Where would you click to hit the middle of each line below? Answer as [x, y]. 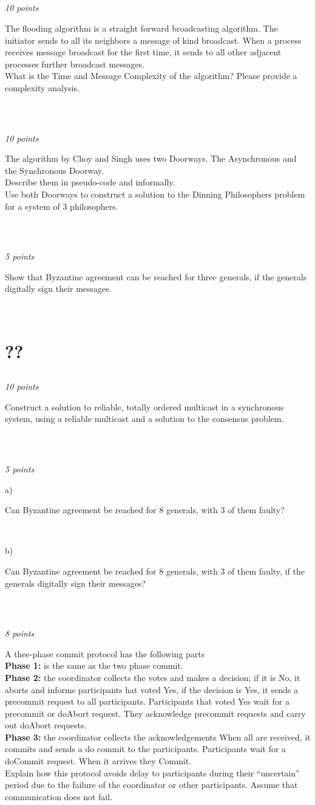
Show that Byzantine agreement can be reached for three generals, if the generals [156, 276]
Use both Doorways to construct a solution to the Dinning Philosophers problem [155, 194]
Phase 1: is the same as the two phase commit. [94, 665]
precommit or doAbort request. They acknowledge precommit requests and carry [155, 713]
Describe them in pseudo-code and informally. [90, 182]
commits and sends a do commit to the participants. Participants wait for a [146, 749]
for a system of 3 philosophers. [62, 206]
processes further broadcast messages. [75, 64]
